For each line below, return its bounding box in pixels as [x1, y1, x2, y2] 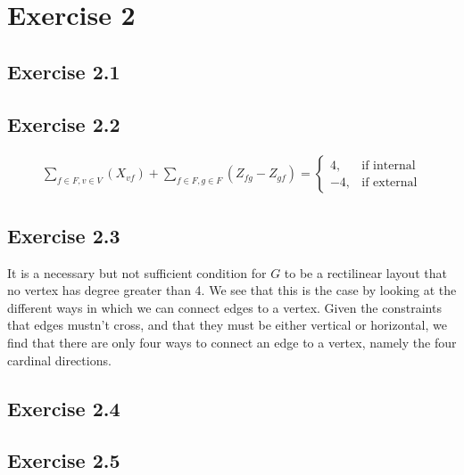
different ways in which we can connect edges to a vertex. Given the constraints [7, 298, 442, 316]
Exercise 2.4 [7, 394, 120, 422]
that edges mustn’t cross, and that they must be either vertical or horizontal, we [7, 315, 447, 334]
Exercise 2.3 [7, 221, 120, 249]
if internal [361, 159, 416, 172]
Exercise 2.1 [7, 57, 120, 85]
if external [361, 176, 418, 189]
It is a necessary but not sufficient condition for [7, 263, 267, 282]
